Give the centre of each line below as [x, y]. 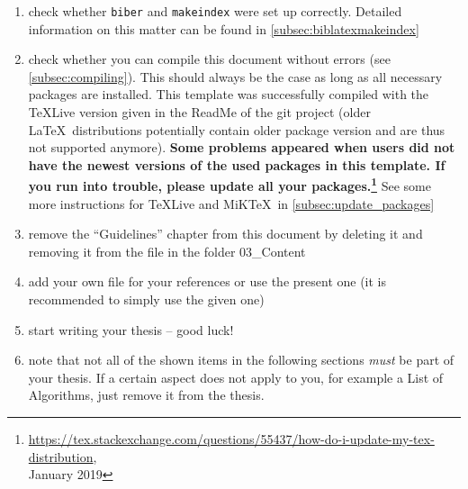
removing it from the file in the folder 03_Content [167, 251]
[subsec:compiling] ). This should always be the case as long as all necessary [235, 76]
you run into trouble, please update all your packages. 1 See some [229, 185]
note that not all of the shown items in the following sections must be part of [241, 360]
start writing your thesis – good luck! [131, 329]
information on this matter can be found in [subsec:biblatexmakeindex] [224, 28]
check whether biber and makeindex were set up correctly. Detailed [215, 11]
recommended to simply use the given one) [146, 299]
